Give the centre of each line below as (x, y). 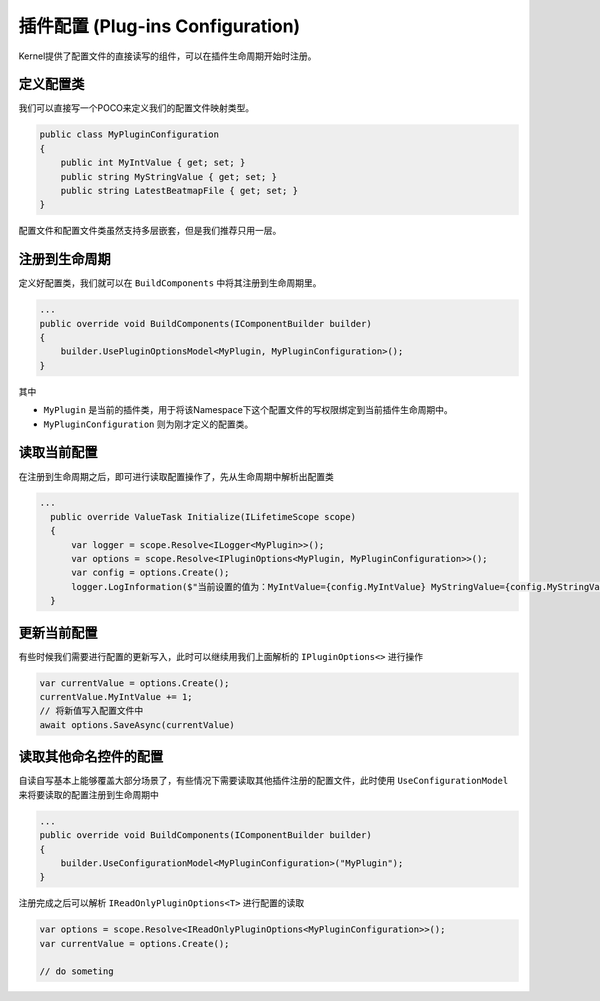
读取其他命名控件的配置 (91, 756)
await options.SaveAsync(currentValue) (137, 724)
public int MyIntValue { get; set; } (153, 163)
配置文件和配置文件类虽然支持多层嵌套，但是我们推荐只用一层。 (150, 231)
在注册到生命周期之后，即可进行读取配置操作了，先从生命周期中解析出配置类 (176, 476)
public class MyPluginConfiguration (129, 134)
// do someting (76, 971)
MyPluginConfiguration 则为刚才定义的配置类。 (148, 424)
